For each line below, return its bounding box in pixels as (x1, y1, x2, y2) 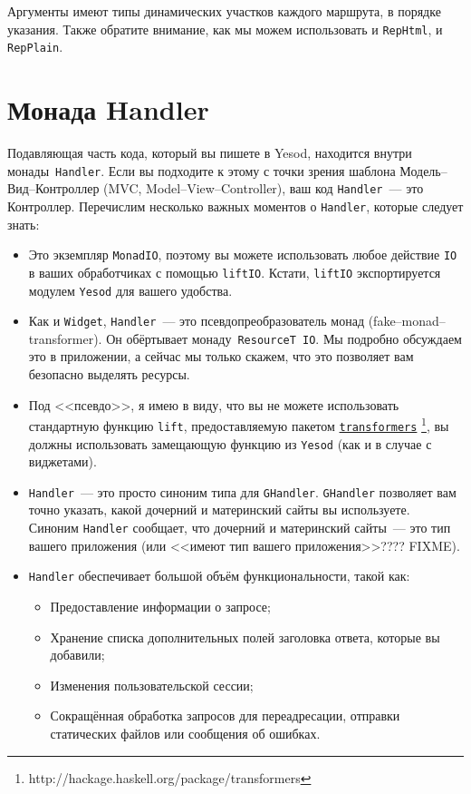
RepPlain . (7, 37, 63, 56)
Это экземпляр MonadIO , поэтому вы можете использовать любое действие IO (28, 245, 457, 264)
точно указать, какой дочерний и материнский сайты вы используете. (28, 500, 410, 519)
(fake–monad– (368, 311, 446, 330)
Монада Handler (7, 91, 209, 128)
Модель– (399, 161, 447, 180)
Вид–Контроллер (7, 179, 100, 198)
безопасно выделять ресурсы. (28, 365, 190, 384)
